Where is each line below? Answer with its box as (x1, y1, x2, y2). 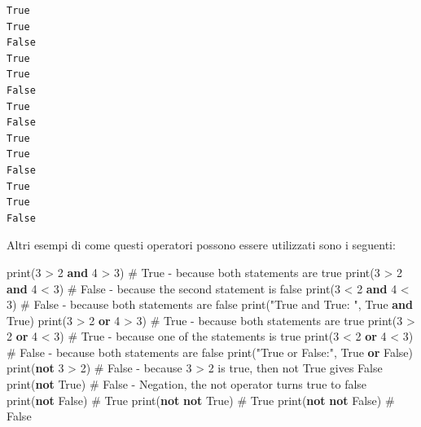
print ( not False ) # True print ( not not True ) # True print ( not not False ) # (7, 391, 395, 408)
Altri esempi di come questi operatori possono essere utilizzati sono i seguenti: (7, 236, 396, 253)
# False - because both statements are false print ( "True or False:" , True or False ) (7, 343, 414, 360)
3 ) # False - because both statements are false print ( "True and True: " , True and (7, 296, 414, 313)
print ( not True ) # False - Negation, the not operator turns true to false (7, 376, 367, 393)
